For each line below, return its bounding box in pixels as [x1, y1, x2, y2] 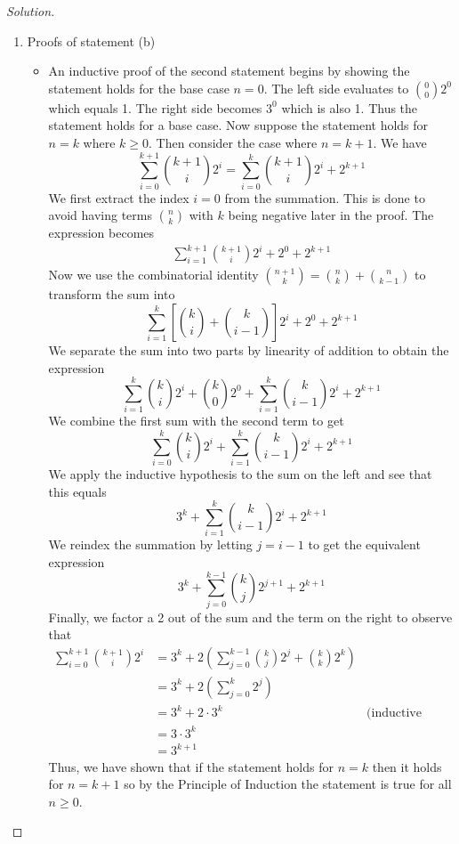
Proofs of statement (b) [27, 31, 156, 50]
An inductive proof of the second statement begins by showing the [48, 61, 410, 80]
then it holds [372, 757, 442, 775]
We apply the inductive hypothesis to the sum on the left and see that [48, 465, 432, 483]
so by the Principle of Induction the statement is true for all [124, 775, 452, 793]
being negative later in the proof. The [228, 206, 434, 224]
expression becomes [48, 223, 155, 242]
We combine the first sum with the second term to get [48, 411, 344, 430]
